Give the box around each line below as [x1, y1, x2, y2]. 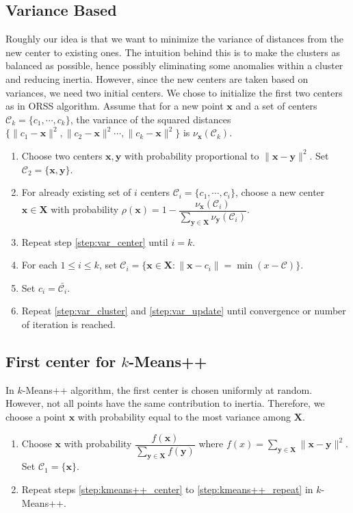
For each [21, 258, 57, 272]
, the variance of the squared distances [70, 112, 231, 126]
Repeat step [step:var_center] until [21, 234, 168, 249]
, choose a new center [235, 185, 325, 199]
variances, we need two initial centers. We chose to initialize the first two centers [5, 85, 343, 99]
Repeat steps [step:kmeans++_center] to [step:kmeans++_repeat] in [21, 482, 313, 496]
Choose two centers [21, 148, 103, 162]
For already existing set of [21, 185, 131, 199]
